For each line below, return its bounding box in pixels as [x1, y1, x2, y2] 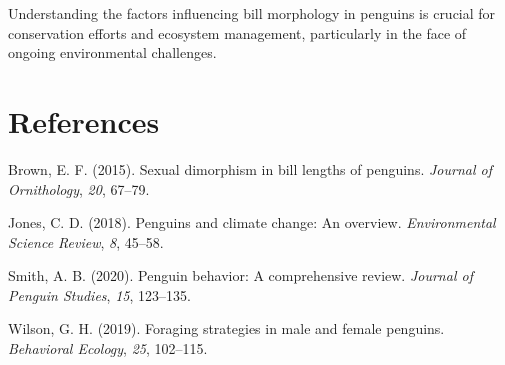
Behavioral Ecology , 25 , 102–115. [8, 338, 208, 359]
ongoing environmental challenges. [8, 42, 217, 63]
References [8, 100, 160, 141]
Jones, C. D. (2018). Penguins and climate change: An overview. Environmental [8, 212, 496, 233]
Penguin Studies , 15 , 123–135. [8, 284, 191, 305]
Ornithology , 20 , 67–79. [8, 178, 150, 199]
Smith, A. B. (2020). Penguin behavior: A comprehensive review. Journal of [8, 265, 473, 286]
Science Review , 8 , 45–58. [8, 231, 164, 252]
